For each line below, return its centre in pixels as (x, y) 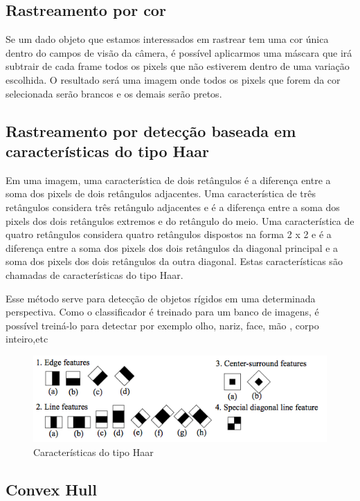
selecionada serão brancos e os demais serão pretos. (114, 93)
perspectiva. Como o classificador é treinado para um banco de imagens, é (162, 312)
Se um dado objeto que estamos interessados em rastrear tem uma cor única (167, 39)
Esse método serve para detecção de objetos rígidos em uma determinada (161, 298)
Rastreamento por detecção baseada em (151, 130)
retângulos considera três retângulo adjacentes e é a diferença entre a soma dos (173, 207)
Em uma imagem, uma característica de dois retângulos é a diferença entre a (168, 180)
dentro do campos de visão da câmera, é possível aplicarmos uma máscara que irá (179, 52)
